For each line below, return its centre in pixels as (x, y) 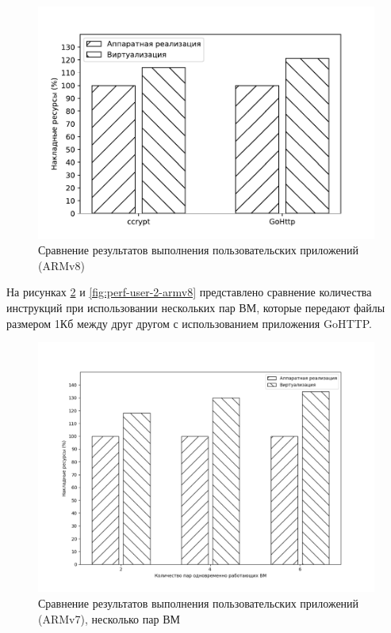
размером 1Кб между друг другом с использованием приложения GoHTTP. (189, 323)
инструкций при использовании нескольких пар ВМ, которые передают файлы (196, 308)
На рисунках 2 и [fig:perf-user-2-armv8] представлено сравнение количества (189, 292)
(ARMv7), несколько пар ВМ (109, 618)
